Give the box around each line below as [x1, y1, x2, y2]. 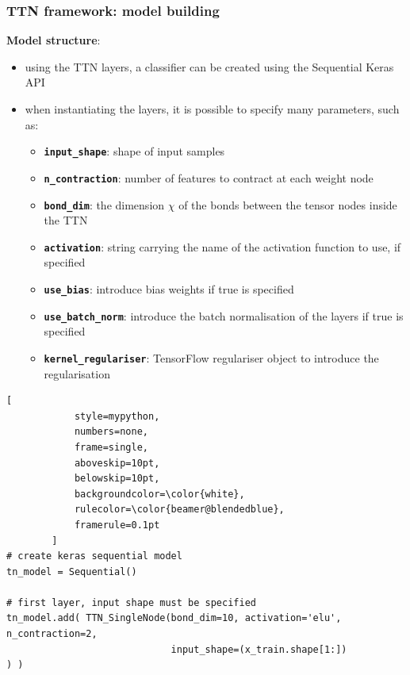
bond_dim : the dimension [44, 196, 165, 213]
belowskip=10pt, [74, 473, 160, 485]
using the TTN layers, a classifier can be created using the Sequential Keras [25, 58, 394, 75]
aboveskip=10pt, [74, 457, 160, 469]
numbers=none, [74, 426, 148, 438]
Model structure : [6, 32, 101, 48]
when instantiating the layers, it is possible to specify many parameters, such [25, 101, 400, 117]
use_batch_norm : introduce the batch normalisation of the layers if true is [44, 307, 404, 324]
